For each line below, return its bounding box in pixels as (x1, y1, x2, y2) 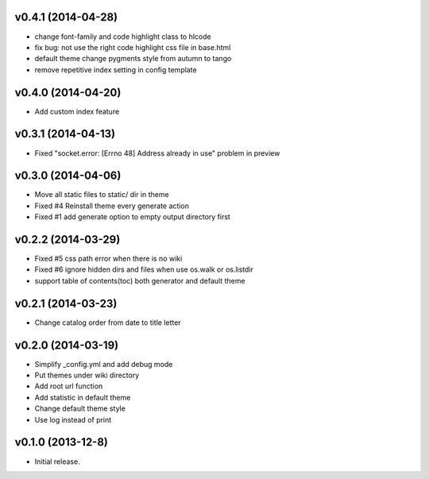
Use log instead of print (34, 415, 112, 424)
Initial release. (34, 457, 80, 466)
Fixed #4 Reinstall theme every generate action (34, 201, 190, 211)
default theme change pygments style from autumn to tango (34, 54, 232, 64)
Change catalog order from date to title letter (34, 318, 182, 327)
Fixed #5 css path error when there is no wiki (34, 254, 183, 264)
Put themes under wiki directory (34, 370, 140, 380)
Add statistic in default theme (34, 392, 131, 402)
